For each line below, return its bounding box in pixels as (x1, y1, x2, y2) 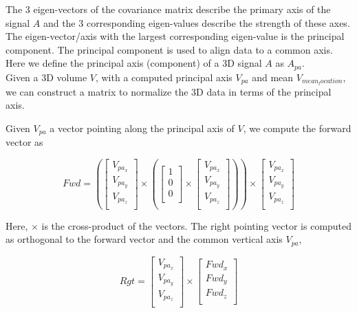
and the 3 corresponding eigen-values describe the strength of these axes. (43, 15, 350, 30)
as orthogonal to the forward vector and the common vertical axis (6, 232, 283, 246)
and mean (252, 69, 294, 84)
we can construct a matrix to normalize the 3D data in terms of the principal (6, 84, 332, 98)
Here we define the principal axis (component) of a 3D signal (6, 56, 262, 70)
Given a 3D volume (6, 69, 87, 84)
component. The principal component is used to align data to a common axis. (6, 42, 333, 56)
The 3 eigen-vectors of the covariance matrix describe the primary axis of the (6, 2, 331, 16)
